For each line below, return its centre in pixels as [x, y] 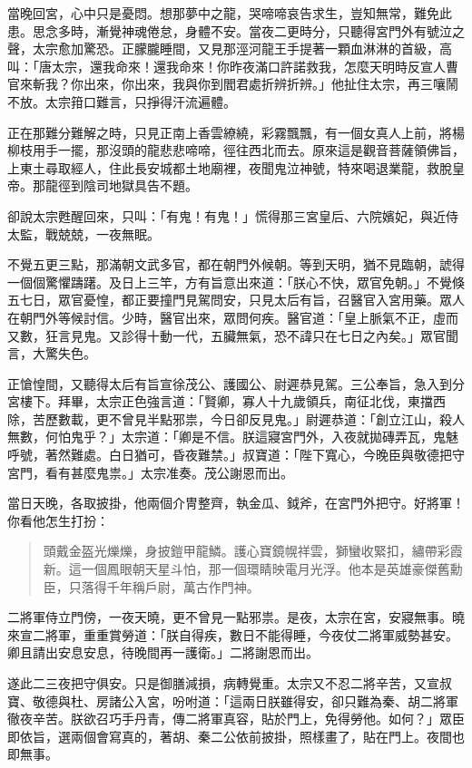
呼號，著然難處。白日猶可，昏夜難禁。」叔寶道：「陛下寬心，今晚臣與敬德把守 [236, 455]
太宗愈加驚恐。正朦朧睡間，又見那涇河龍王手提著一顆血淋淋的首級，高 [242, 49]
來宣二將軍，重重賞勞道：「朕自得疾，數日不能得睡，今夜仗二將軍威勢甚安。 [233, 634]
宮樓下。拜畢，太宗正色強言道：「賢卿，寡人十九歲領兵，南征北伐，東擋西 [226, 401]
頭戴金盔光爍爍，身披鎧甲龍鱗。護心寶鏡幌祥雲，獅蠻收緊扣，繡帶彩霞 [253, 551]
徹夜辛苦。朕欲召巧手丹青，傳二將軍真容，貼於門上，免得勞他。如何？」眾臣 [236, 719]
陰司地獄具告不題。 [140, 185]
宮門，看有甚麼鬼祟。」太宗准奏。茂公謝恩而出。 [150, 472]
